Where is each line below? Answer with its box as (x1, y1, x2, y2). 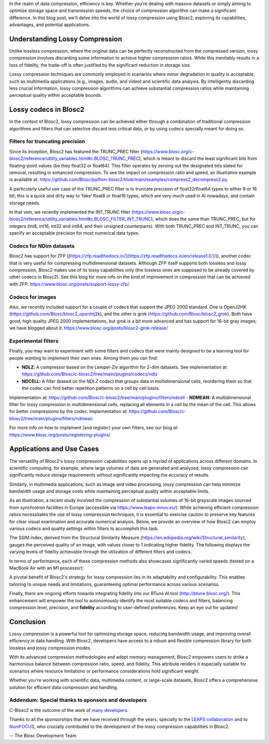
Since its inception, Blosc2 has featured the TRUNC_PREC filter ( (9, 148, 142, 154)
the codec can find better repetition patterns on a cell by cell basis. (21, 385, 160, 391)
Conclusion (9, 617, 46, 626)
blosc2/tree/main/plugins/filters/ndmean (9, 415, 93, 421)
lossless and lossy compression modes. (9, 645, 91, 651)
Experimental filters (9, 337, 58, 344)
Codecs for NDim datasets (9, 242, 75, 249)
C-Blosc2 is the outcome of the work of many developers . (9, 707, 129, 713)
